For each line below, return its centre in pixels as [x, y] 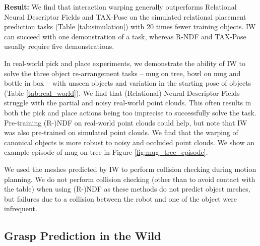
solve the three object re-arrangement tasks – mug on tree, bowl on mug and [122, 73]
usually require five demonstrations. [59, 46]
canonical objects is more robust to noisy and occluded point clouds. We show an [129, 142]
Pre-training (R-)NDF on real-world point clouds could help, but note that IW [126, 122]
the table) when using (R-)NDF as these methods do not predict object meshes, [127, 189]
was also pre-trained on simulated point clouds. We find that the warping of [121, 132]
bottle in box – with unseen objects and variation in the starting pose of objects [128, 83]
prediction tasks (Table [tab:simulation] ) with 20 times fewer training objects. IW [130, 26]
